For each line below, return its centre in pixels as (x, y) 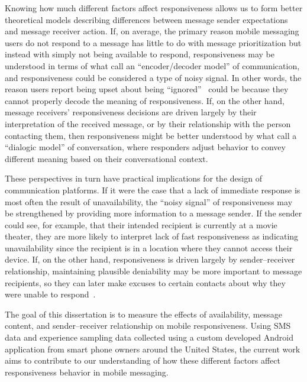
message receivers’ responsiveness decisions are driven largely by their (131, 112)
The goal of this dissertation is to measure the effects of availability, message (143, 314)
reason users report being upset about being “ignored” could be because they (147, 89)
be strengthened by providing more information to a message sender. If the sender (153, 213)
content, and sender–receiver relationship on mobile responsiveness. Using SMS (148, 326)
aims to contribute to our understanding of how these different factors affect (143, 360)
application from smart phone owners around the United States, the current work (153, 349)
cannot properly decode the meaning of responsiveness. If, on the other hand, (145, 100)
